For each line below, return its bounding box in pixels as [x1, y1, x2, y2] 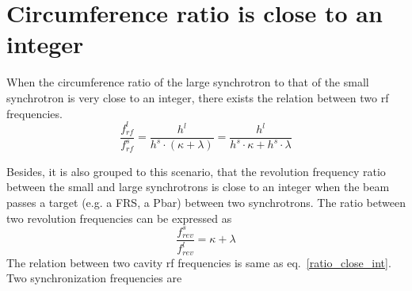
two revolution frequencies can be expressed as [6, 209, 232, 226]
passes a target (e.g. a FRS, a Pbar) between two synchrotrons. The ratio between [6, 194, 406, 211]
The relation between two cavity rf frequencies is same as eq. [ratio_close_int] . [6, 254, 391, 270]
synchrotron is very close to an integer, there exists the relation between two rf [6, 89, 389, 105]
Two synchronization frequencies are [6, 270, 182, 286]
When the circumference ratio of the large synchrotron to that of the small [6, 74, 369, 90]
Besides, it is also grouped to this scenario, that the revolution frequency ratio [6, 163, 386, 179]
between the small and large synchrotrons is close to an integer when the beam [6, 178, 390, 195]
